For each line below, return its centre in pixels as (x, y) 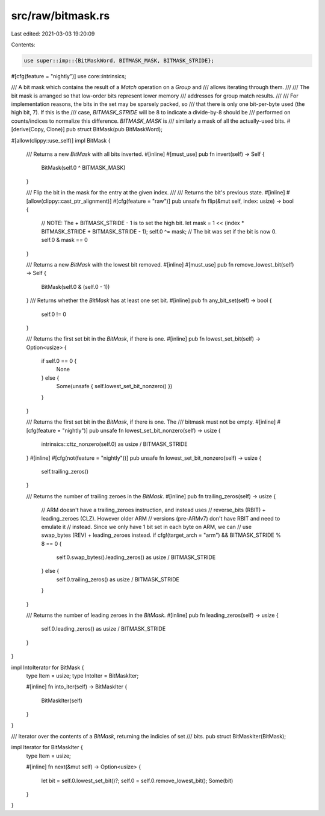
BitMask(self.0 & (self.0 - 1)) (76, 286)
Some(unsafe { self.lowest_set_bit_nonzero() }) (114, 386)
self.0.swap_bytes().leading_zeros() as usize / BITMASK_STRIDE (136, 557)
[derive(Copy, (28, 129)
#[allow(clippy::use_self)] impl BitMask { (61, 140)
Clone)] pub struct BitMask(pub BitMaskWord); (104, 129)
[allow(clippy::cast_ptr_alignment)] (69, 201)
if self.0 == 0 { (59, 361)
